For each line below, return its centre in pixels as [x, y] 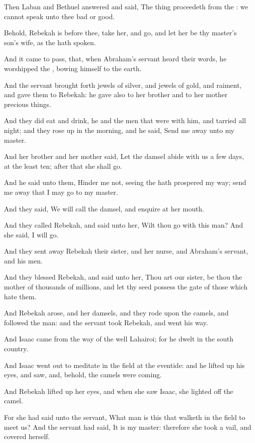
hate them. [20, 296]
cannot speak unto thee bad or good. [59, 16]
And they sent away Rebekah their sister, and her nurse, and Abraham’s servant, [126, 251]
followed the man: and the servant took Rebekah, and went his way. [106, 322]
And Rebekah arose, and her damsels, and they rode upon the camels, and [116, 313]
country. [16, 349]
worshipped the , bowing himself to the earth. [73, 68]
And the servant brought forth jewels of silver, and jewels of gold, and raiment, [123, 85]
